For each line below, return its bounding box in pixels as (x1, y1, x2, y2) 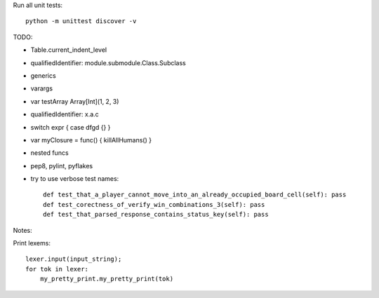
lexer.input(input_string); (25, 255, 122, 263)
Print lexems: (13, 239, 51, 248)
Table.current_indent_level (30, 46, 107, 54)
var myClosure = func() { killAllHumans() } (30, 135, 152, 144)
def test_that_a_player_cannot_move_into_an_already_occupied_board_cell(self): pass (43, 191, 347, 199)
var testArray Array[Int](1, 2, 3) (30, 97, 119, 105)
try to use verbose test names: (30, 175, 119, 183)
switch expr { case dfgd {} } (30, 123, 111, 131)
